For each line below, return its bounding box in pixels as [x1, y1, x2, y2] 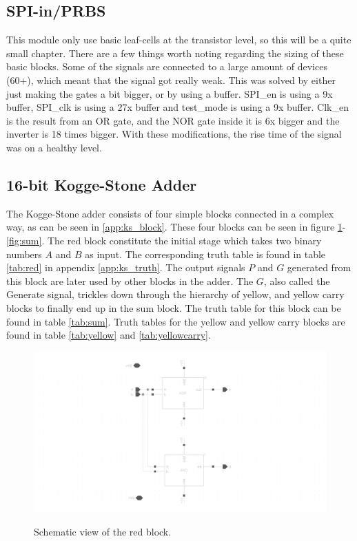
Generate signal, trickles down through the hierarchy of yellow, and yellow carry [6, 287, 345, 301]
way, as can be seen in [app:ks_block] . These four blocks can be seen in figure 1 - [6, 220, 346, 234]
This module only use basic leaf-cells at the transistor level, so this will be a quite [6, 32, 351, 47]
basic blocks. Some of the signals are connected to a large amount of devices [6, 59, 327, 74]
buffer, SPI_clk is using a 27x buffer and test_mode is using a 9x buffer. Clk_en [6, 100, 349, 114]
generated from [287, 260, 351, 275]
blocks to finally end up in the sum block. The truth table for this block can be [6, 300, 341, 315]
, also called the [263, 273, 330, 288]
